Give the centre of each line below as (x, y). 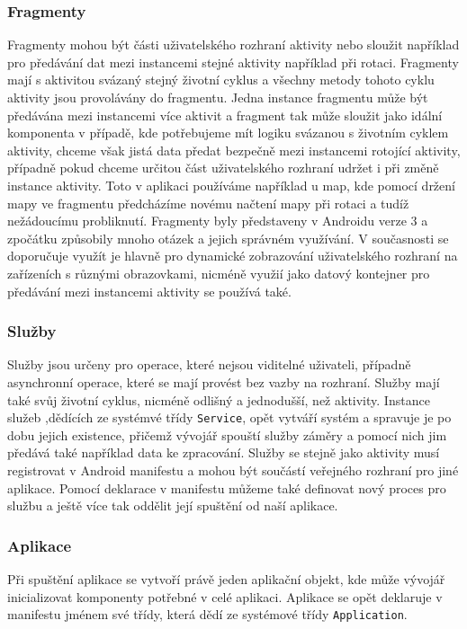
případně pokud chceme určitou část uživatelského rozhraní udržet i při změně (223, 168)
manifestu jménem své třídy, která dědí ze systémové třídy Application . (207, 614)
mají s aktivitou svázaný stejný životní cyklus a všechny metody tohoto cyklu (221, 80)
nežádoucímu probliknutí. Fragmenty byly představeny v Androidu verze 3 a (218, 221)
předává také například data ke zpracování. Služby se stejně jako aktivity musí (224, 452)
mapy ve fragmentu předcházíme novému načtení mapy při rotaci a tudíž (208, 203)
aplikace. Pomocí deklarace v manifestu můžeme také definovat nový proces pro (227, 487)
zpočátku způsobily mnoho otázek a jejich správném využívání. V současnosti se (228, 238)
